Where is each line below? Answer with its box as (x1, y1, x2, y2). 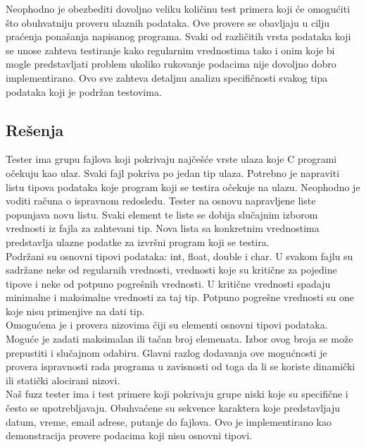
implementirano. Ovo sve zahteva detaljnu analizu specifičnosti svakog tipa (6, 70, 328, 85)
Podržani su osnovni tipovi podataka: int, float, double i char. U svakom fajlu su (6, 248, 353, 263)
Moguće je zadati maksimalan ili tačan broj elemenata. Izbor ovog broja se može (6, 331, 353, 346)
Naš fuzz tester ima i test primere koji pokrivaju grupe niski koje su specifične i (6, 386, 348, 401)
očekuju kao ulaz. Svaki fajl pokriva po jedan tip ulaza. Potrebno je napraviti (6, 165, 340, 180)
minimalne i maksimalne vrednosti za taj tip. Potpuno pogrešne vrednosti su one (6, 290, 354, 305)
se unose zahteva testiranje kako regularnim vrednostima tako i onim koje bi (6, 42, 335, 57)
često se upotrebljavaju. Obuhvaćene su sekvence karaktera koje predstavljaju (6, 400, 340, 415)
